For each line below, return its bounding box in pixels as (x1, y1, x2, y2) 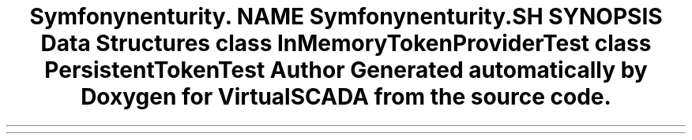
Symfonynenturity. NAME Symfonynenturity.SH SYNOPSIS (29, 3, 663, 30)
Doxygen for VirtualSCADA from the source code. (81, 83, 611, 110)
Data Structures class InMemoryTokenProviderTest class (40, 30, 652, 57)
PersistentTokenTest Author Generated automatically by (44, 57, 648, 83)
